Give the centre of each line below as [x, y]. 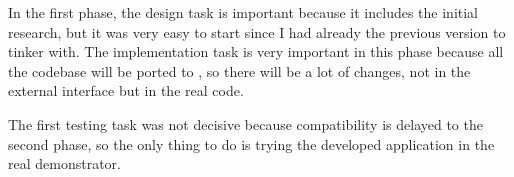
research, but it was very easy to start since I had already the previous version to [257, 31]
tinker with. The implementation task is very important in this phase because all [256, 51]
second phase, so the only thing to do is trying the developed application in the [251, 143]
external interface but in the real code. [126, 90]
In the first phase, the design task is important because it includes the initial [243, 12]
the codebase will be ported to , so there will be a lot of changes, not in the [239, 70]
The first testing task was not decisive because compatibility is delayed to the [245, 123]
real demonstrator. [64, 163]
